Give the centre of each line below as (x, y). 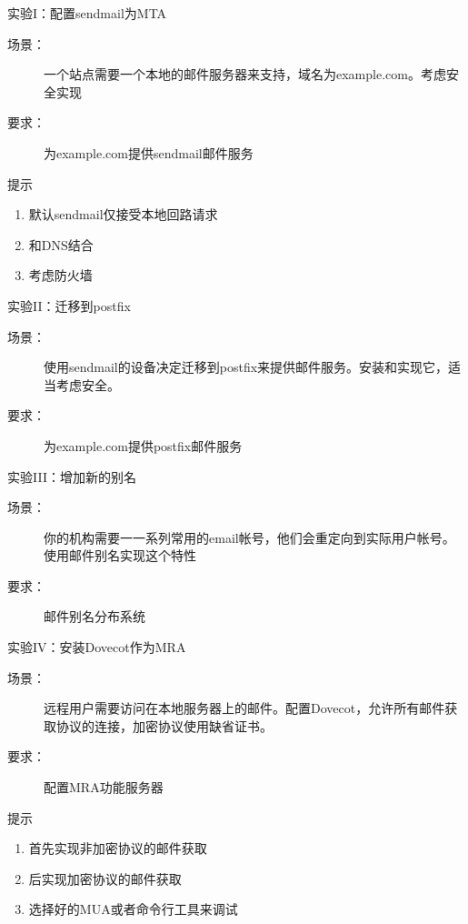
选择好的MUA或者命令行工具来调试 (133, 909)
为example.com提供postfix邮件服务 (143, 445)
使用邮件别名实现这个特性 (120, 555)
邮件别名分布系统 (95, 616)
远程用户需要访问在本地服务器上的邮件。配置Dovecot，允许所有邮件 (244, 708)
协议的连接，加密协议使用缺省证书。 (164, 725)
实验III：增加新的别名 (72, 476)
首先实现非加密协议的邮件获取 (118, 848)
